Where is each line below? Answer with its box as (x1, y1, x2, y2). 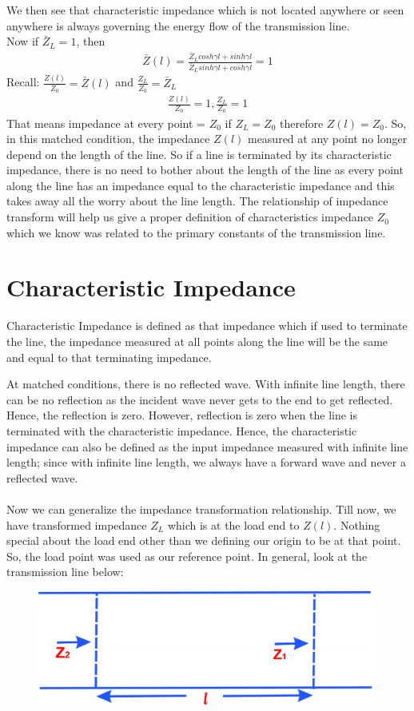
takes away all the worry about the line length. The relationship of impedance (6, 193, 388, 209)
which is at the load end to (167, 516, 300, 533)
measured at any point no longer (247, 130, 408, 147)
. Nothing (333, 516, 380, 533)
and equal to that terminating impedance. (6, 348, 212, 365)
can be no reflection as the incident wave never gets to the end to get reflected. (6, 391, 393, 407)
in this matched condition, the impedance (6, 130, 210, 147)
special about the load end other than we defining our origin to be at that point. (6, 532, 401, 549)
